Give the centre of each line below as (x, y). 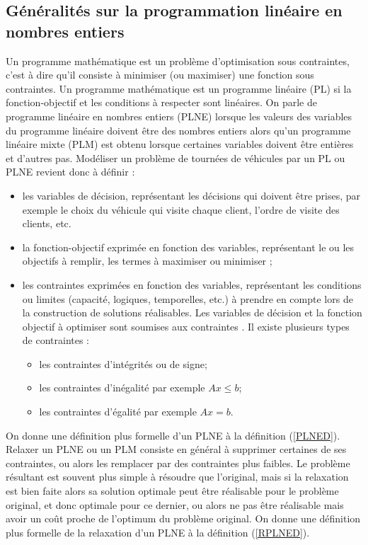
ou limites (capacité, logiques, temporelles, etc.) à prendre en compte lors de (188, 298)
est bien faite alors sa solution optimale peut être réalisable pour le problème (172, 491)
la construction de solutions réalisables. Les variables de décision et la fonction (192, 312)
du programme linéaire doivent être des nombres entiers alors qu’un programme (178, 130)
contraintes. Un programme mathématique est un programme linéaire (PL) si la (179, 88)
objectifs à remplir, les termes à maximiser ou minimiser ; (147, 261)
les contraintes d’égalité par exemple (118, 412)
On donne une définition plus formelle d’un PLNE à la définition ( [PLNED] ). (173, 435)
